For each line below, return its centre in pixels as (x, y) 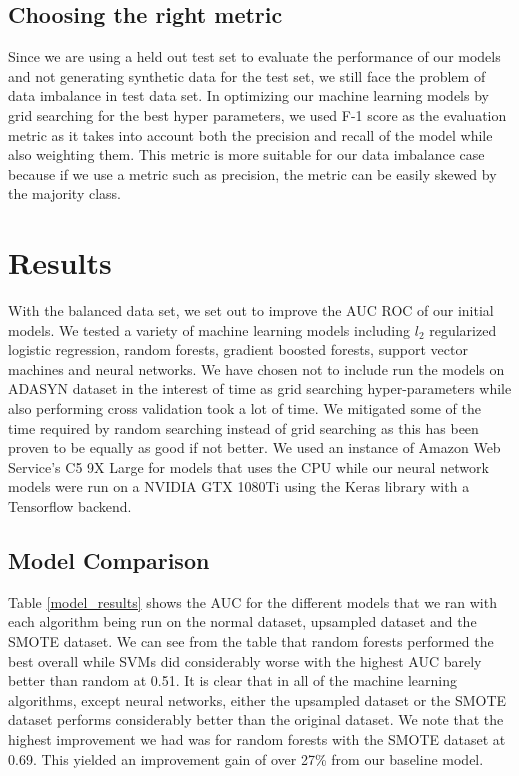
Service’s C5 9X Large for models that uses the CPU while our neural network (248, 466)
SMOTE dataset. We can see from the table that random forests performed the (251, 641)
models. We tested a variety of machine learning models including (209, 329)
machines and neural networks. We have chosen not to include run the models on (256, 368)
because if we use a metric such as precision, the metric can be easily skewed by (252, 173)
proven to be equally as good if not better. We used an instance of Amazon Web (254, 447)
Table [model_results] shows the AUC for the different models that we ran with (252, 601)
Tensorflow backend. (70, 506)
